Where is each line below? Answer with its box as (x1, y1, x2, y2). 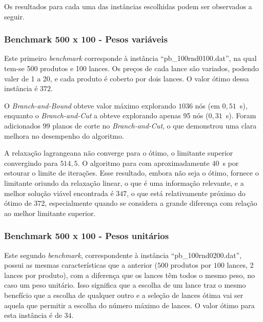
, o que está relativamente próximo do (127, 187, 246, 198)
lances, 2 (227, 260, 254, 270)
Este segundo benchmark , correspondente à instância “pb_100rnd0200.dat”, (4, 249, 242, 260)
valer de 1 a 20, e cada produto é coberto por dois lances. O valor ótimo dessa (4, 73, 249, 83)
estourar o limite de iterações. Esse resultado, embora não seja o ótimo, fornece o (4, 167, 259, 178)
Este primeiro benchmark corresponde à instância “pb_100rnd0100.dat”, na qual (4, 53, 257, 63)
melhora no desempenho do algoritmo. (4, 130, 124, 141)
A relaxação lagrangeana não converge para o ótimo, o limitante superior (4, 147, 233, 158)
